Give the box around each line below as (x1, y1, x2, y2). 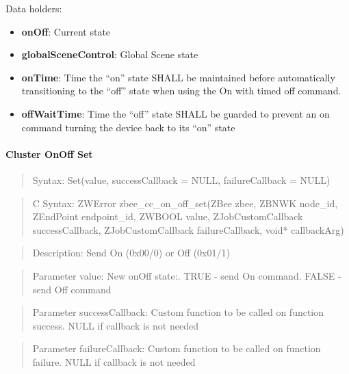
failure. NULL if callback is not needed (32, 354, 196, 369)
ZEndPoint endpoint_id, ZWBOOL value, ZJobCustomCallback (32, 209, 303, 224)
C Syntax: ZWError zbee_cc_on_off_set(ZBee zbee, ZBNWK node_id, (32, 196, 338, 210)
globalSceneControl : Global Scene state (21, 47, 198, 62)
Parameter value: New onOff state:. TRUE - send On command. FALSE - (32, 268, 341, 282)
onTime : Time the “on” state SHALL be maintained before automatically (21, 70, 335, 84)
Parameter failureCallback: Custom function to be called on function (32, 341, 321, 356)
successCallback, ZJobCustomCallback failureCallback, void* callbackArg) (32, 222, 344, 237)
